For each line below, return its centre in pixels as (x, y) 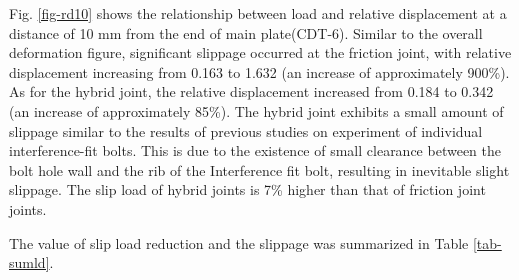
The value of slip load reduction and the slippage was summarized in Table (239, 242)
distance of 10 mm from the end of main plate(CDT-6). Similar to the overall (246, 32)
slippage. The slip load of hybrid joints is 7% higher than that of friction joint (247, 189)
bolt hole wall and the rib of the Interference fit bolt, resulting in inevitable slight (259, 169)
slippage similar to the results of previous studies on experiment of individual (246, 130)
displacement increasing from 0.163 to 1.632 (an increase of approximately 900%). (259, 71)
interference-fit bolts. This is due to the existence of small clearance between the (255, 150)
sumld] (29, 262)
